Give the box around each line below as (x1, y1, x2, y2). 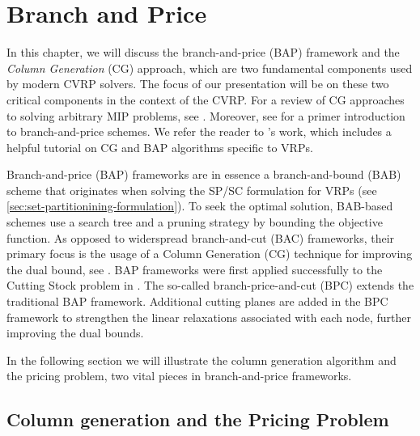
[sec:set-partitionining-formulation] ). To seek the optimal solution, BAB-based (6, 197, 393, 214)
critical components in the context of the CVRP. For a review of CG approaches (6, 91, 405, 108)
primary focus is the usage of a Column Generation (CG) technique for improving (6, 245, 413, 262)
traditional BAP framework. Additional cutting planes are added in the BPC (6, 293, 388, 310)
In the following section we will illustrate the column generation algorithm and (6, 351, 397, 368)
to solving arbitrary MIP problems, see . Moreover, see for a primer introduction (6, 107, 405, 124)
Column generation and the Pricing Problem (6, 407, 389, 432)
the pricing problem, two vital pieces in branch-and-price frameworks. (6, 367, 352, 384)
